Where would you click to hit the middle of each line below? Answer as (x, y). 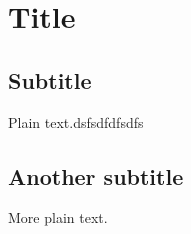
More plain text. (58, 217)
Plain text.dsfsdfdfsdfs (76, 121)
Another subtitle (96, 175)
